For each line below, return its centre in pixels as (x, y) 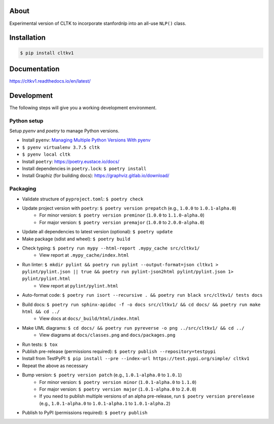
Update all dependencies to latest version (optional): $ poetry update (97, 232)
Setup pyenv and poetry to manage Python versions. (64, 131)
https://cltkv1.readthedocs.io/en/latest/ (50, 81)
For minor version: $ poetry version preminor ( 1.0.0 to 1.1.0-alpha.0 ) (122, 215)
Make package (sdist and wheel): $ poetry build (76, 239)
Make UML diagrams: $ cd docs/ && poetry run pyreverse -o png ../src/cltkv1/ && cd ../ (133, 328)
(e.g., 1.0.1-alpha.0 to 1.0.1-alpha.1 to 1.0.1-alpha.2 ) (105, 403)
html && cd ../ (41, 312)
